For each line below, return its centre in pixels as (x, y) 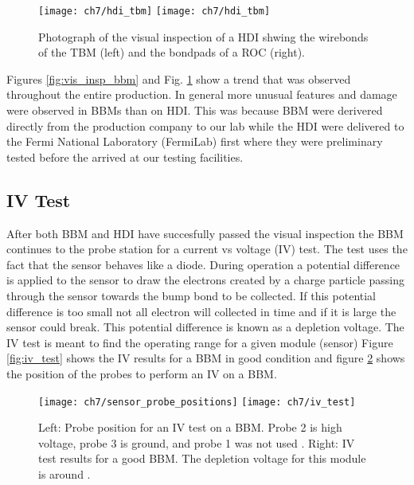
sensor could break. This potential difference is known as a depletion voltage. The (205, 327)
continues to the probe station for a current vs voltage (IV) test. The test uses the (207, 249)
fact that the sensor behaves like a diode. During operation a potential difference (203, 264)
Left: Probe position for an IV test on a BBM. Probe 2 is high (190, 427)
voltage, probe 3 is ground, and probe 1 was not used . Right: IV (197, 442)
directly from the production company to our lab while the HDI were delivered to (205, 125)
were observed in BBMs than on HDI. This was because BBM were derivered (195, 110)
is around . (64, 473)
